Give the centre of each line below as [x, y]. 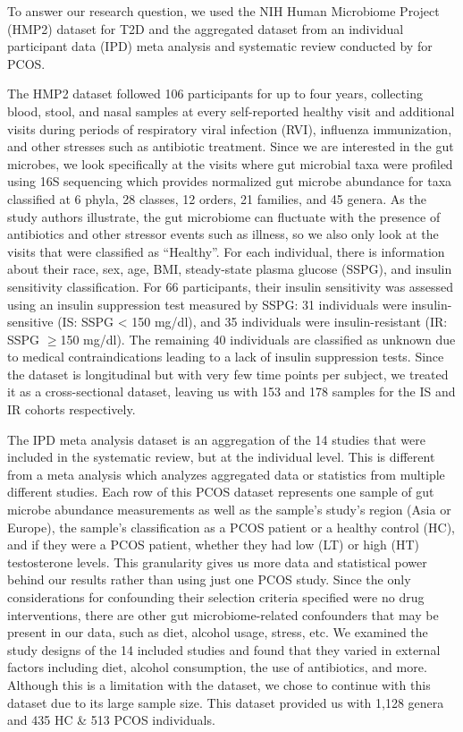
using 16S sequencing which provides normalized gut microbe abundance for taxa [230, 181]
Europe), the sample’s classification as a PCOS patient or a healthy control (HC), [231, 527]
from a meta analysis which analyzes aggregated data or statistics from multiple [226, 474]
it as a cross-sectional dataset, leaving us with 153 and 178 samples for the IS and [231, 392]
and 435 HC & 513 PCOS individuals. [111, 720]
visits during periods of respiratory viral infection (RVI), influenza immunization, [230, 128]
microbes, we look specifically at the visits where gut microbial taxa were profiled [230, 163]
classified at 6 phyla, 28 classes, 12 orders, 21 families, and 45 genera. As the [217, 198]
